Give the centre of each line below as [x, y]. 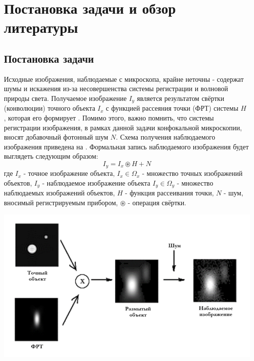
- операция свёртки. [157, 203]
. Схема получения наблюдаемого [166, 137]
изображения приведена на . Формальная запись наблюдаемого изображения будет [127, 146]
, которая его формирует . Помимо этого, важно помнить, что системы [109, 118]
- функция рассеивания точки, [169, 193]
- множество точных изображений [192, 173]
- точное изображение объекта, [69, 173]
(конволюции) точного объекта [50, 108]
